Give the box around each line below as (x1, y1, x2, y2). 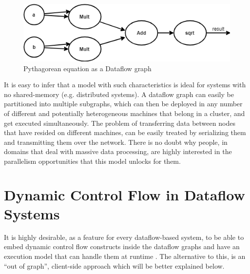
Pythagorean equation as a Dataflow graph (23, 63, 152, 73)
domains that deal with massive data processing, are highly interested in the (4, 146, 232, 157)
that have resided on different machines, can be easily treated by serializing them (4, 127, 246, 137)
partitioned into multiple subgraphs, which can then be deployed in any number (4, 98, 243, 109)
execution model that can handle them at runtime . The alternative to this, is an (4, 251, 246, 261)
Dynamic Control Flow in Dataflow (4, 184, 245, 204)
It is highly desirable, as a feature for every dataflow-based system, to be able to (4, 232, 244, 242)
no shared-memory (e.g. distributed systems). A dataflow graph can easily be (4, 89, 234, 99)
